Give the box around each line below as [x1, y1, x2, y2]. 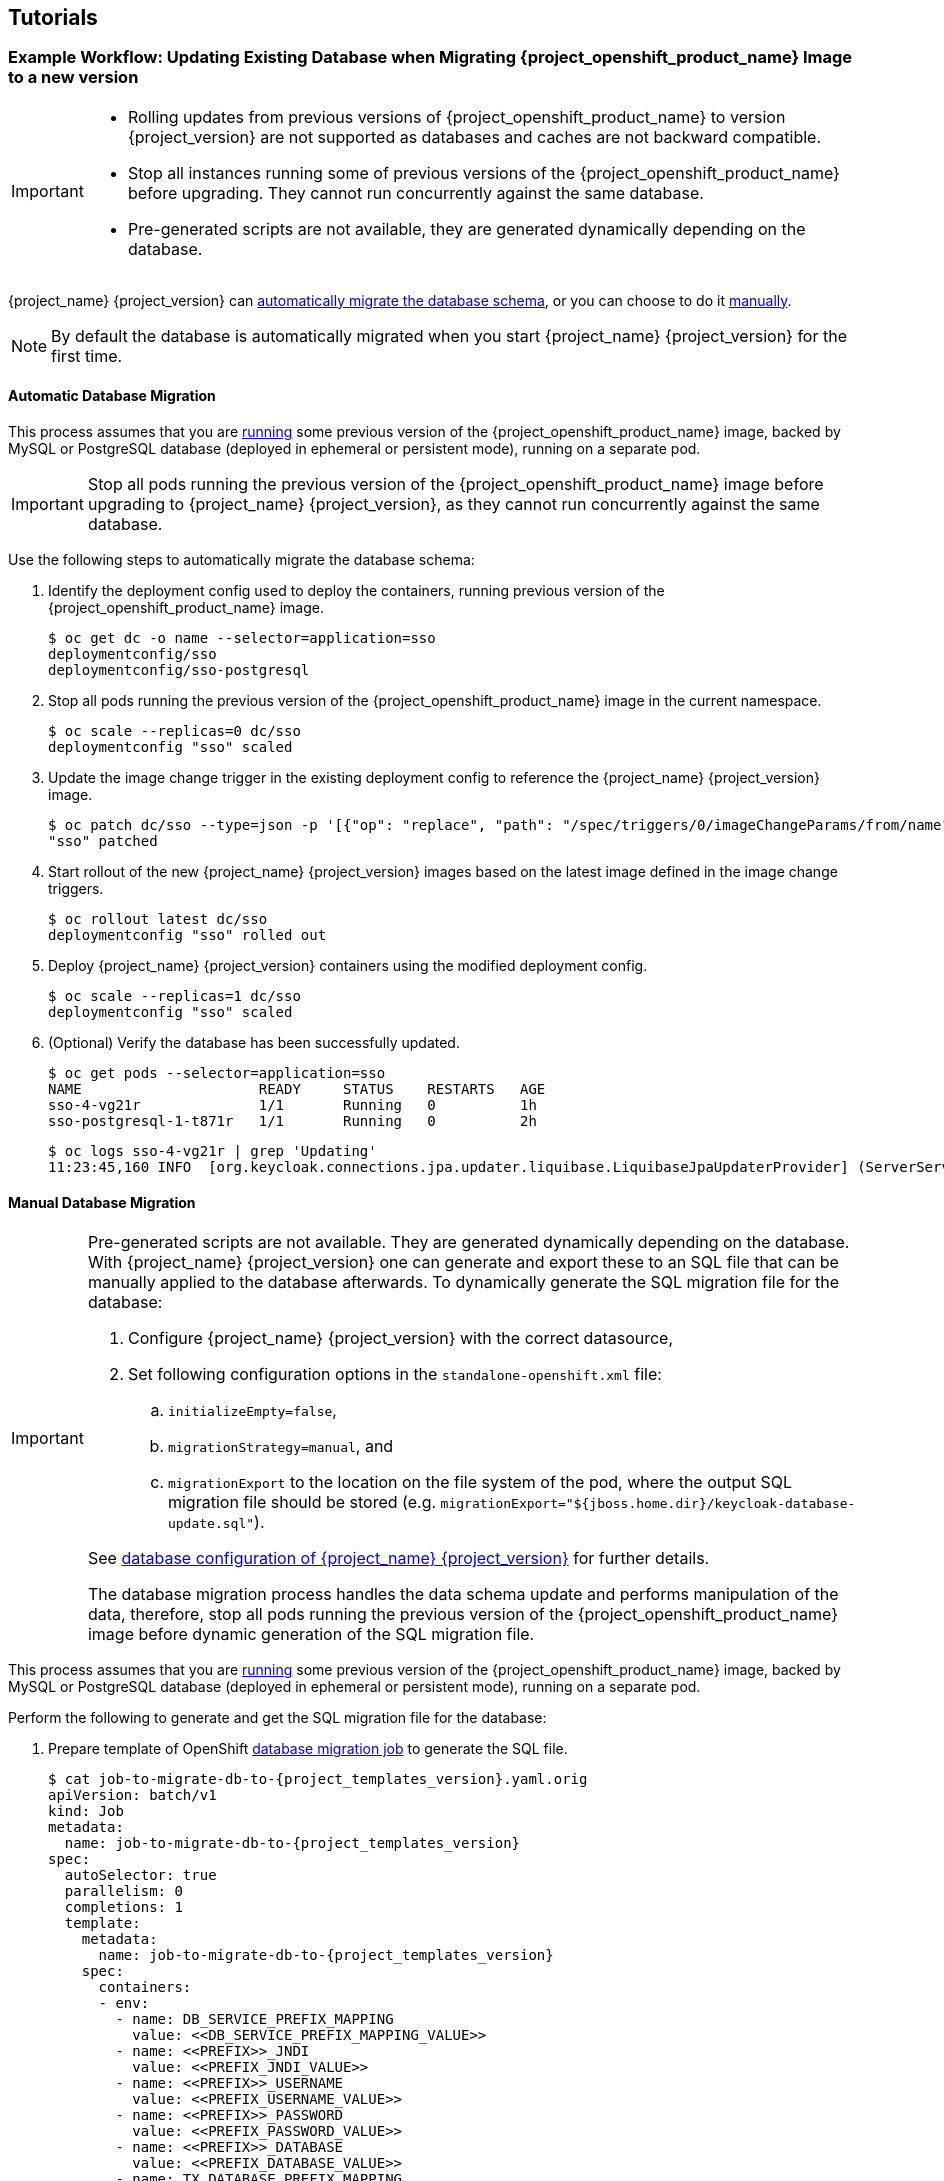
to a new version [8, 67, 139, 88]
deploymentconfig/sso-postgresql [48, 662, 310, 679]
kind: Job [48, 1803, 124, 1820]
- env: [98, 1995, 150, 2012]
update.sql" [167, 1516, 255, 1532]
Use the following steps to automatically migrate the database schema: [8, 551, 475, 569]
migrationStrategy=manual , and [167, 1436, 394, 1457]
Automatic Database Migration [8, 387, 216, 405]
